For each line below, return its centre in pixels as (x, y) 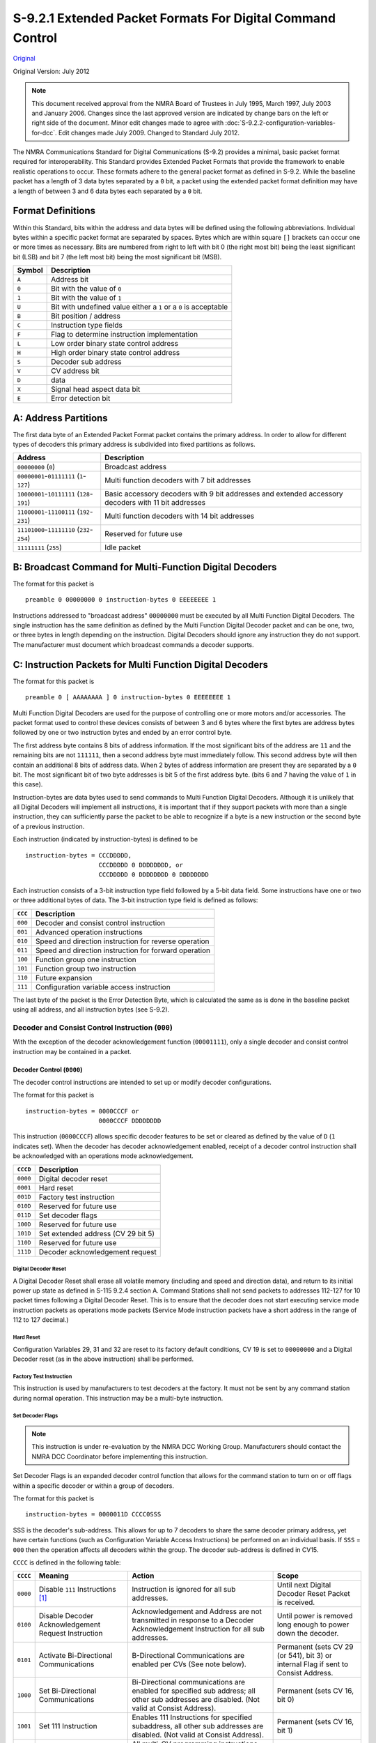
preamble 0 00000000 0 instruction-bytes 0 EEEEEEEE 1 (121, 600)
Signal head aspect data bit (96, 389)
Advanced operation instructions (89, 932)
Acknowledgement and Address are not (197, 1612)
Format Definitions (54, 211)
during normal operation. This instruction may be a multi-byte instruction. (118, 1398)
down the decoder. (308, 1634)
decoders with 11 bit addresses (155, 503)
